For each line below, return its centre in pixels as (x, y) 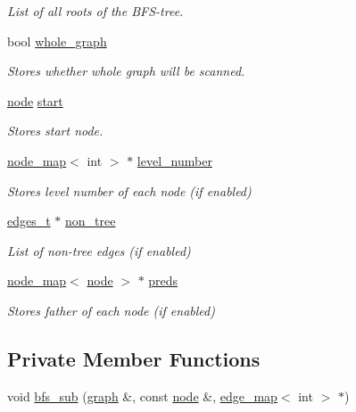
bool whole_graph (57, 41)
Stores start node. (55, 131)
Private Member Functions (134, 358)
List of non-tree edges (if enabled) (99, 250)
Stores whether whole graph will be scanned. (126, 71)
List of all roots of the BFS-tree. (95, 11)
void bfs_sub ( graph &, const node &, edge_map (142, 396)
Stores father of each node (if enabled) (111, 310)
